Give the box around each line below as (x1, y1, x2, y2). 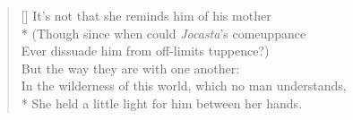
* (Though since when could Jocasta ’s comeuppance (21, 23, 306, 42)
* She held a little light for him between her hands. (21, 93, 303, 112)
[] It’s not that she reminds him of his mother (21, 6, 271, 24)
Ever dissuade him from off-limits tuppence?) (21, 41, 270, 60)
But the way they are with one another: (21, 58, 240, 77)
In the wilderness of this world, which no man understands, (21, 76, 347, 95)
